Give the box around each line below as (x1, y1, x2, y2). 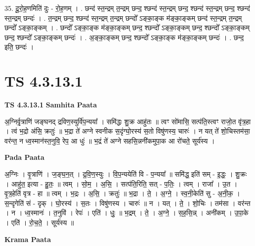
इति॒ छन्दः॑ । (4, 42, 34, 52)
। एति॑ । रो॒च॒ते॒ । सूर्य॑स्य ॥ (4, 217, 74, 228)
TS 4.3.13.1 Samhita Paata (4, 99, 97, 110)
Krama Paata (4, 234, 51, 244)
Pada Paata (4, 152, 44, 162)
